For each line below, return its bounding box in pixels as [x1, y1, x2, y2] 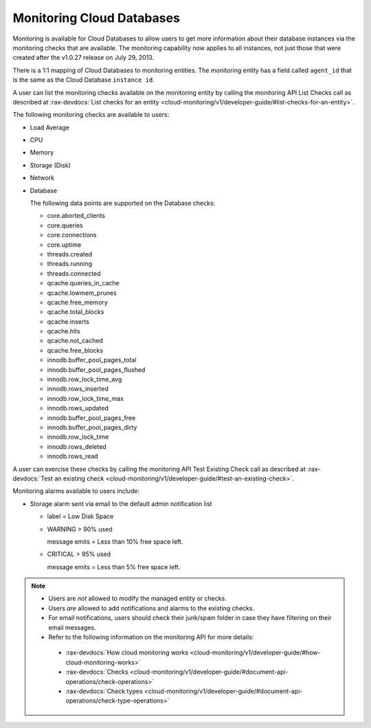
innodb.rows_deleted [47, 442, 106, 450]
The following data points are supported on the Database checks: [30, 199, 216, 208]
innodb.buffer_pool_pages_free [47, 413, 136, 422]
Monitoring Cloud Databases [12, 10, 180, 25]
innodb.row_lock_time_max [47, 394, 124, 402]
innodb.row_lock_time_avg [47, 375, 122, 384]
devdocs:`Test [12, 474, 54, 483]
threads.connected [47, 269, 101, 278]
